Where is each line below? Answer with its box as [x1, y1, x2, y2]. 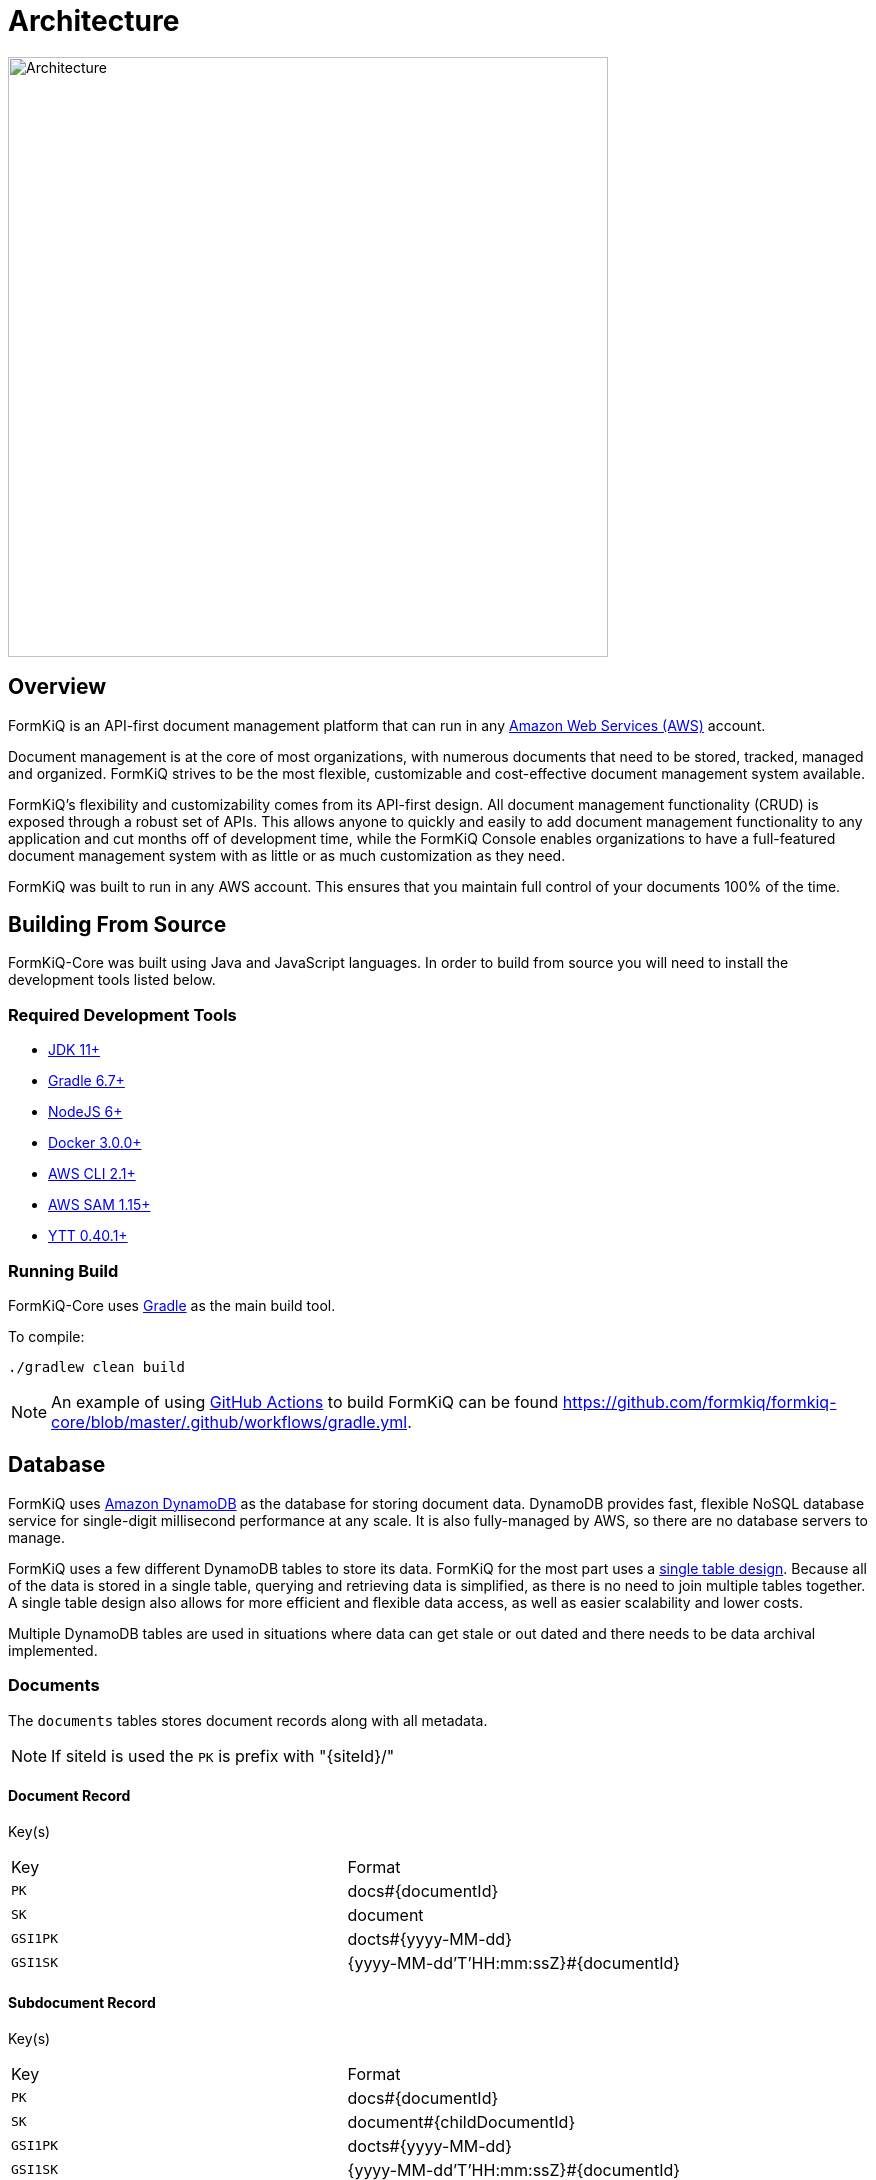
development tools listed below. [8, 971, 216, 989]
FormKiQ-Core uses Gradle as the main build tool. [8, 1296, 336, 1314]
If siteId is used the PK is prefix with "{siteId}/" [51, 1745, 395, 1766]
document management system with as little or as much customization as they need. [8, 846, 566, 864]
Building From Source [8, 912, 227, 938]
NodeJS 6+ [48, 1103, 123, 1121]
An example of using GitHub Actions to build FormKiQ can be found [51, 1391, 559, 1412]
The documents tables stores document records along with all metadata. [8, 1711, 488, 1729]
